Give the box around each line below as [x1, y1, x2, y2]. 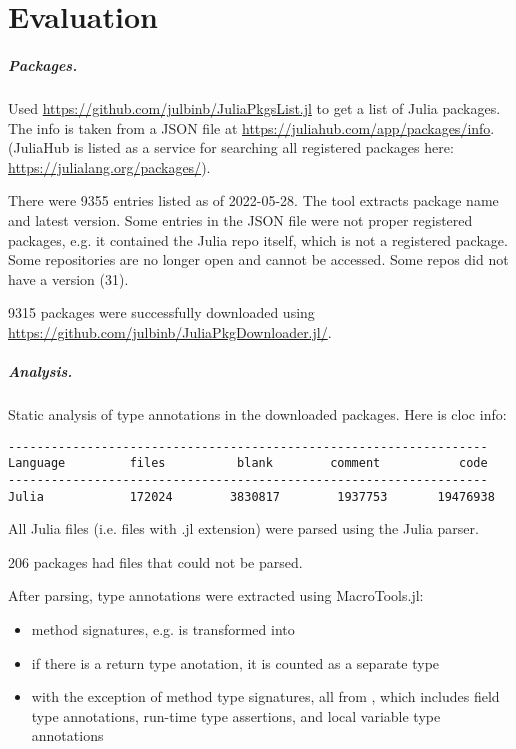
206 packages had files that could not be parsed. [8, 551, 303, 572]
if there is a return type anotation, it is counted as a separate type [31, 652, 440, 673]
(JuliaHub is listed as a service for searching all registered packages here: [8, 137, 454, 158]
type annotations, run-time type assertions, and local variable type [31, 705, 441, 726]
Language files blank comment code [8, 456, 488, 471]
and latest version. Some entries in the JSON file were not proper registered [8, 209, 473, 230]
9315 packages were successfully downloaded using [8, 302, 315, 323]
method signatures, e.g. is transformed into [31, 619, 295, 640]
